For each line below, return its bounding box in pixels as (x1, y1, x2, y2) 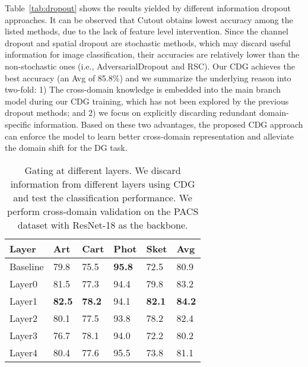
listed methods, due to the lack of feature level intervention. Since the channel (5, 25, 288, 37)
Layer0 (9, 276, 37, 290)
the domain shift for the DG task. (5, 141, 128, 154)
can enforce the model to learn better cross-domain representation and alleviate (5, 129, 294, 142)
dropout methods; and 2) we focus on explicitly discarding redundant (5, 106, 257, 119)
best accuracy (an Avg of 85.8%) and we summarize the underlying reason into (5, 71, 291, 84)
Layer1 (9, 293, 37, 308)
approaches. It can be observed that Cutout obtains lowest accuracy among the (5, 13, 293, 26)
